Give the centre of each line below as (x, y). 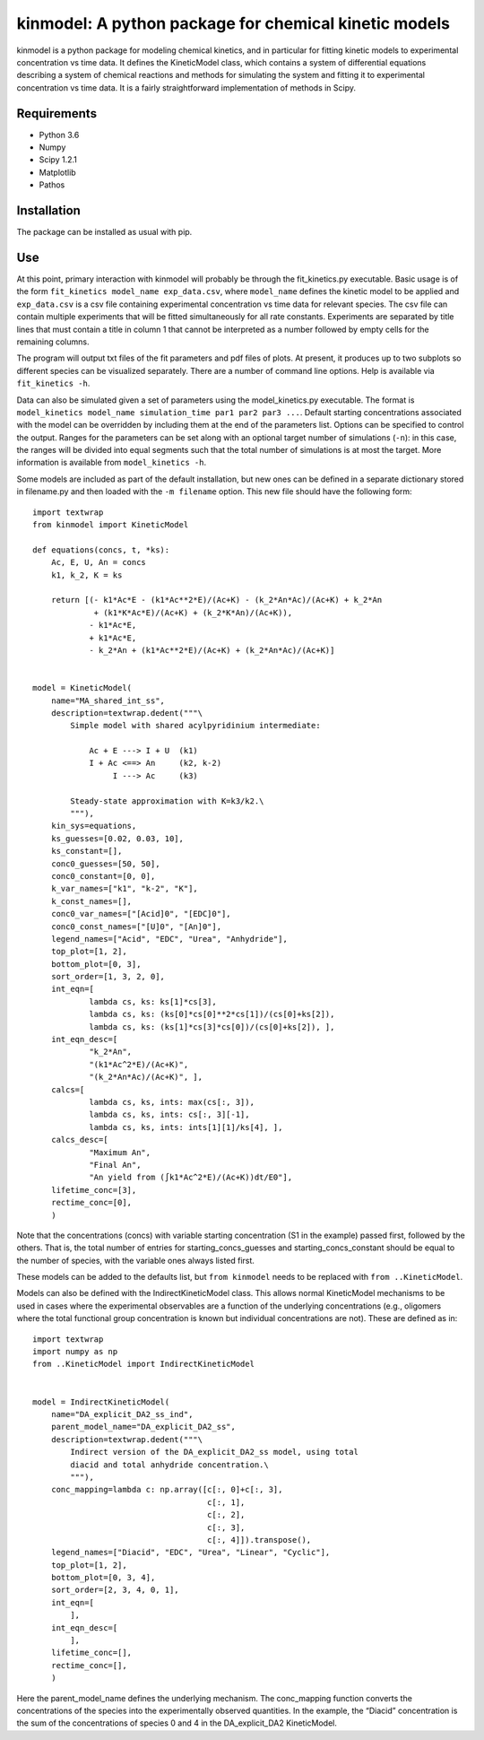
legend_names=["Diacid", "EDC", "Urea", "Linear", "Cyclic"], (190, 1553)
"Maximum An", (120, 1152)
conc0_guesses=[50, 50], (105, 864)
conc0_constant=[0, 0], (103, 876)
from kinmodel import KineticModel (111, 525)
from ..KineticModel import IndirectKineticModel (144, 1364)
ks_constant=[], (86, 851)
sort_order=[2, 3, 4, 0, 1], (115, 1590)
